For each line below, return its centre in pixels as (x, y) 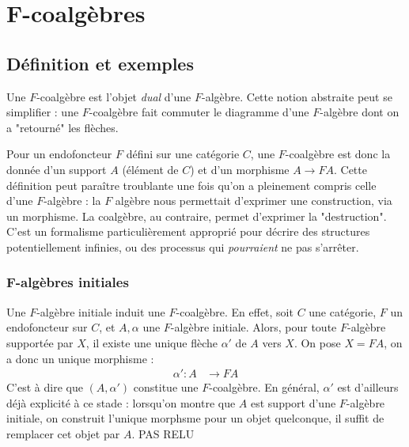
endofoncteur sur (47, 327)
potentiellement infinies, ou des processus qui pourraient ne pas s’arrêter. (183, 246)
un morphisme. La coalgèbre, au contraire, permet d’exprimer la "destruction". (197, 216)
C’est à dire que (45, 387)
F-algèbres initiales (68, 282)
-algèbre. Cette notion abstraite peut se (297, 96)
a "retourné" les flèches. (62, 127)
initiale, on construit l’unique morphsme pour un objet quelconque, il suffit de (195, 418)
